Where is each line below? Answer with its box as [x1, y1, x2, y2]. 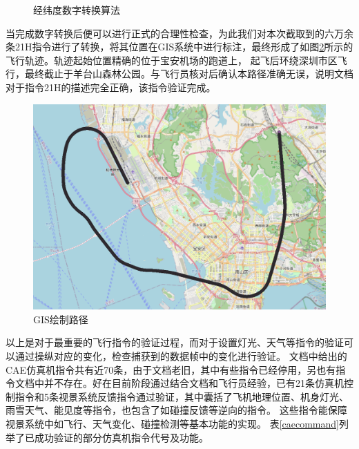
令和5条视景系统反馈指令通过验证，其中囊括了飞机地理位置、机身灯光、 [24, 389, 349, 403]
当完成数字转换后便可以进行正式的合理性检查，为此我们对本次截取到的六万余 [6, 26, 353, 40]
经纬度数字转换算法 [33, 3, 120, 17]
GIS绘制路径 [33, 312, 88, 326]
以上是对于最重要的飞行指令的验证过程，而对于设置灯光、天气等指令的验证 [6, 335, 344, 350]
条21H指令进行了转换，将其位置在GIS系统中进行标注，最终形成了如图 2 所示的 [6, 39, 353, 54]
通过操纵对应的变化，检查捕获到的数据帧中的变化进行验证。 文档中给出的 [14, 349, 347, 363]
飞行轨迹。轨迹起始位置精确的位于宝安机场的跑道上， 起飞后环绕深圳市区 [6, 52, 338, 67]
